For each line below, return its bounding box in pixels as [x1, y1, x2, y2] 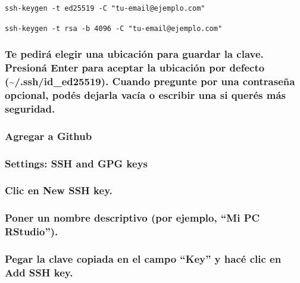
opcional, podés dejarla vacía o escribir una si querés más [5, 88, 286, 102]
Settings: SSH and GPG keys [5, 156, 148, 170]
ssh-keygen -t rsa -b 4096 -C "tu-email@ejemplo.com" [5, 24, 223, 33]
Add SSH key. [5, 265, 73, 279]
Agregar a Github [5, 128, 92, 143]
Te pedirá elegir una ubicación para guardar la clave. [5, 46, 264, 61]
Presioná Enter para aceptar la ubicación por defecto [5, 60, 265, 75]
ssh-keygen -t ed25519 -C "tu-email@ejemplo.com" [5, 4, 205, 13]
